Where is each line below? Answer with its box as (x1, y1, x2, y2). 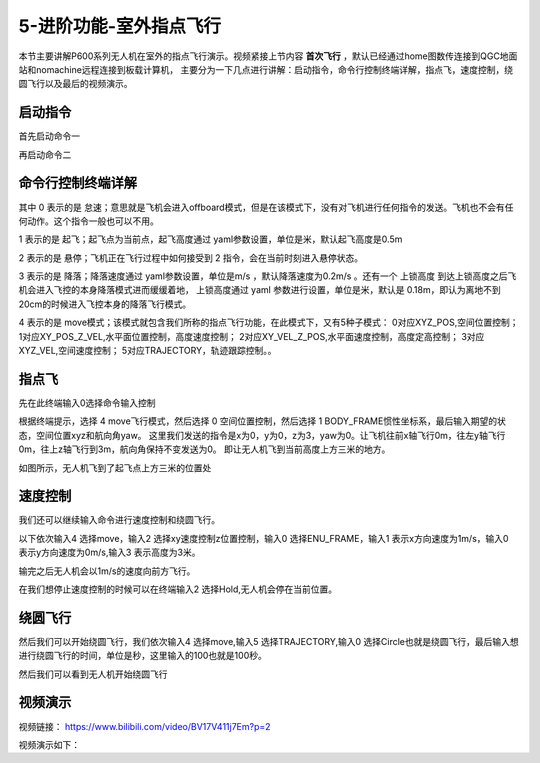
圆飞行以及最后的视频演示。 (18, 78, 133, 90)
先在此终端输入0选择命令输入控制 (18, 396, 156, 409)
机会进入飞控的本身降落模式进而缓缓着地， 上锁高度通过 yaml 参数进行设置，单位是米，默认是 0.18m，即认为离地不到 (18, 284, 501, 296)
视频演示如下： (18, 738, 80, 750)
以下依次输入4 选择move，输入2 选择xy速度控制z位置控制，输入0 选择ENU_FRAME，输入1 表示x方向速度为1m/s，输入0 (18, 532, 509, 544)
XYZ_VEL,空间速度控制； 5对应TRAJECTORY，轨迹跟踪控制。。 (18, 345, 277, 357)
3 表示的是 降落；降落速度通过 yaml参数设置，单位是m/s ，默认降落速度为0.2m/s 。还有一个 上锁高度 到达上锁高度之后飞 (18, 270, 517, 282)
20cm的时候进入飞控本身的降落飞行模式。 (18, 298, 192, 310)
